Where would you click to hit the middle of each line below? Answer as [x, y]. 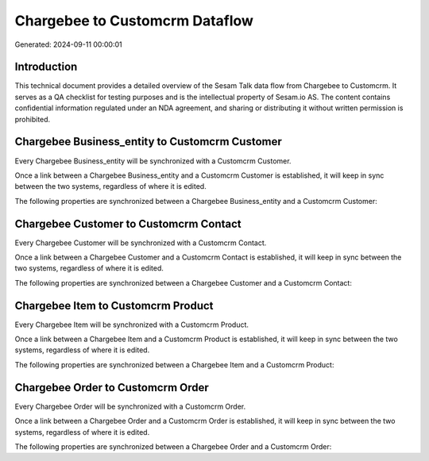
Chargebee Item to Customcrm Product [114, 305]
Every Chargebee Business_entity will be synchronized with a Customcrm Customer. [153, 161]
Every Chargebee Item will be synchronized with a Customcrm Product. [132, 325]
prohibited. [33, 119]
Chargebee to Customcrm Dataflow [134, 21]
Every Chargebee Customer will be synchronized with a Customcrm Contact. [141, 243]
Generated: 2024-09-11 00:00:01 [68, 44]
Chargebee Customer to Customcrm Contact [128, 223]
